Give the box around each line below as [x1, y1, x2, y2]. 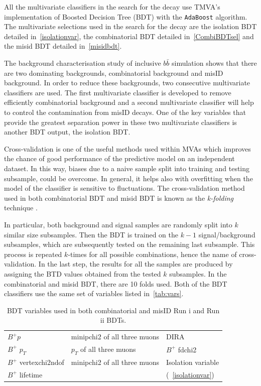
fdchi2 [178, 344, 197, 354]
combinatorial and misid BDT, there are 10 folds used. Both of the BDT [4, 278, 227, 289]
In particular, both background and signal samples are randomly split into [4, 219, 232, 229]
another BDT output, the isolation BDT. [4, 126, 130, 137]
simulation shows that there [172, 58, 257, 68]
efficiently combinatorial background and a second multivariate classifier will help [4, 97, 254, 107]
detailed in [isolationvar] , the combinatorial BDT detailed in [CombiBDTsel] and [4, 31, 254, 41]
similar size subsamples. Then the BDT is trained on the [4, 229, 179, 239]
